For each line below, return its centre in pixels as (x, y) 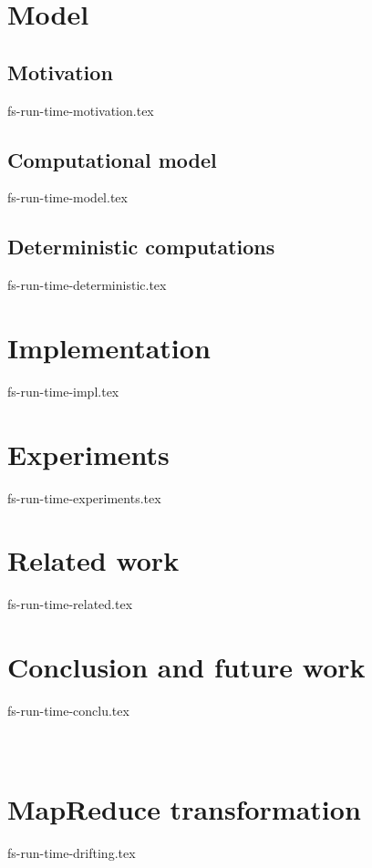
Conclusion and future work (186, 667)
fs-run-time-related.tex (70, 604)
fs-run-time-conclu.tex (68, 711)
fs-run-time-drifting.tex (72, 852)
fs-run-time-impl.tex (63, 391)
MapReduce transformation (184, 809)
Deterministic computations (141, 247)
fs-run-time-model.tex (67, 197)
